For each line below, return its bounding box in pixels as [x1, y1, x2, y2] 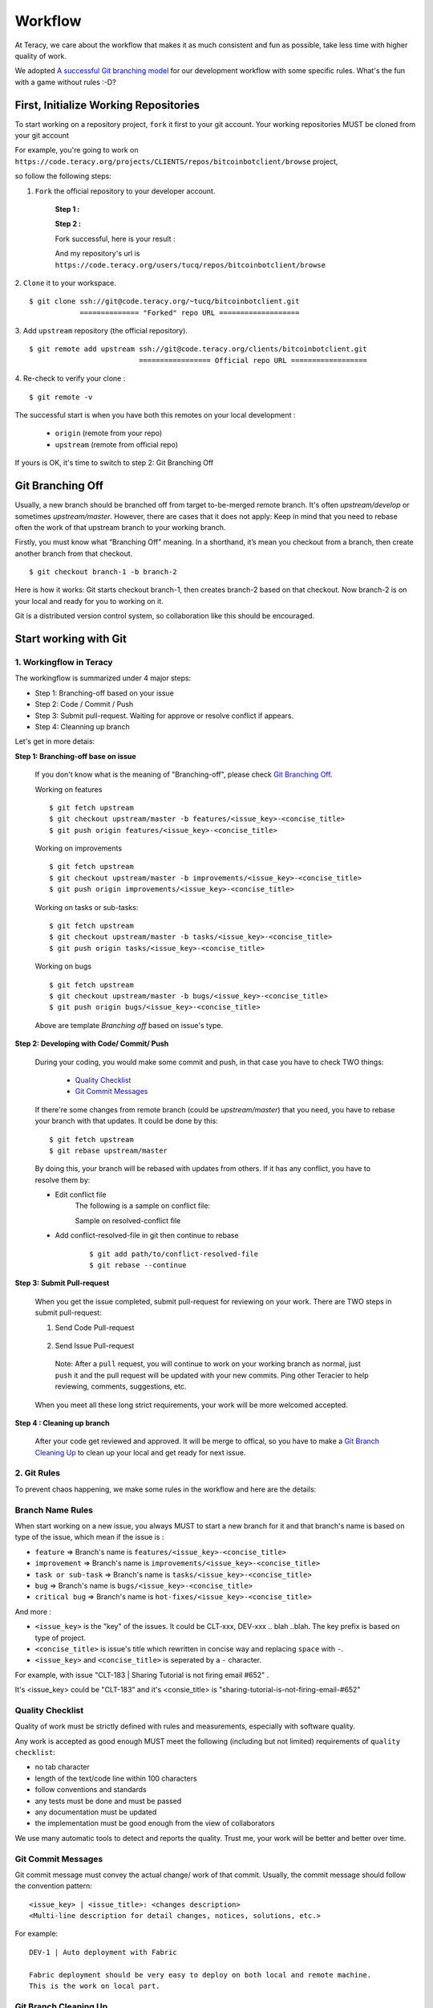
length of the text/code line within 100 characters [34, 1773, 197, 1783]
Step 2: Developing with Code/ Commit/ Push [14, 1039, 169, 1048]
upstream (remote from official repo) [55, 439, 178, 449]
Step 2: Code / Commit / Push [34, 700, 134, 709]
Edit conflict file [55, 1190, 107, 1200]
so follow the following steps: [14, 171, 111, 181]
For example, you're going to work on [14, 145, 139, 155]
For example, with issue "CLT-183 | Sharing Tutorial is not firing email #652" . [14, 1670, 269, 1679]
